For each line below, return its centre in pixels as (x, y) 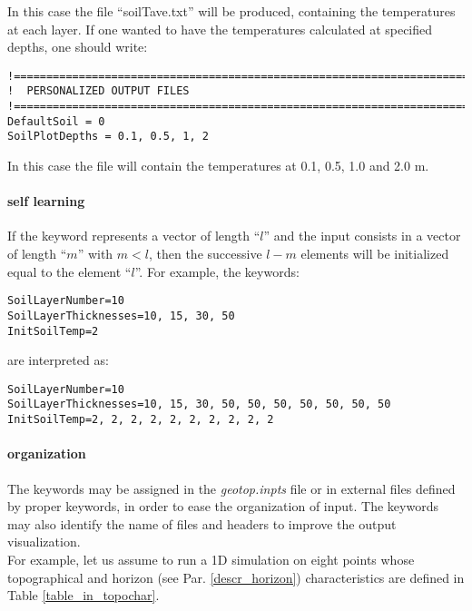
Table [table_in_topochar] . (84, 595)
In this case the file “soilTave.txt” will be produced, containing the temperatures (231, 11)
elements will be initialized (375, 254)
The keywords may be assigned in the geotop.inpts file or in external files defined (231, 488)
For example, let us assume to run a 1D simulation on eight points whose (211, 559)
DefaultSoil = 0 (56, 121)
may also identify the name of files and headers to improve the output (202, 523)
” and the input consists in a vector (362, 236)
